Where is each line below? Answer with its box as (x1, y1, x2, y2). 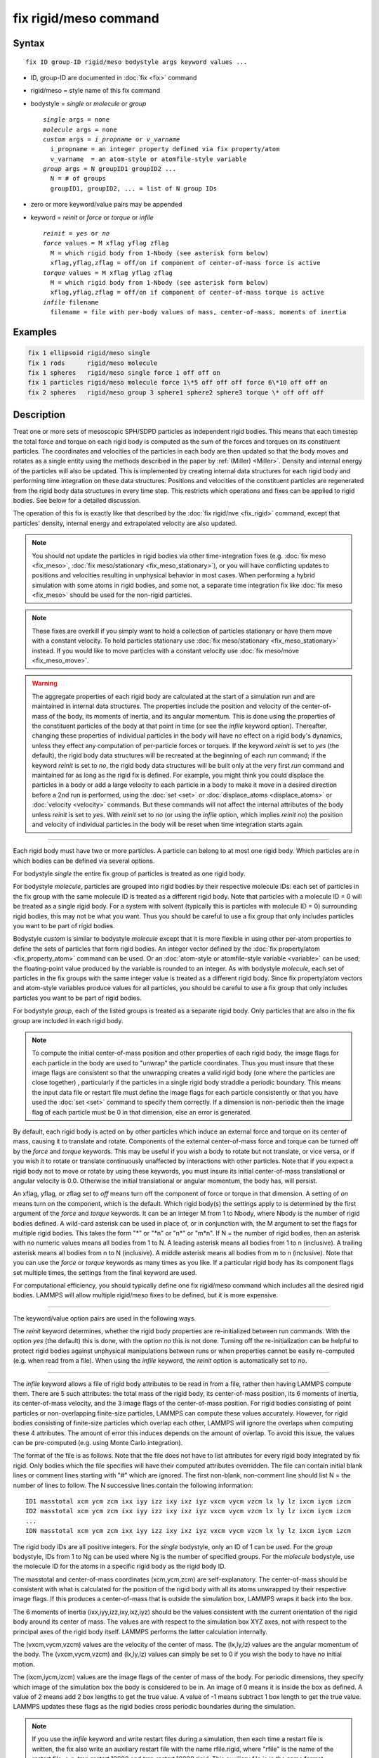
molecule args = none (43, 125, 117, 134)
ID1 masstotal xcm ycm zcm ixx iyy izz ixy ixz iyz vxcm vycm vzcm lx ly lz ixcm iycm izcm (25, 1497, 351, 1505)
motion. (13, 1660, 35, 1668)
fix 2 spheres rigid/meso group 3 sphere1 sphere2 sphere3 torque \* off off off (27, 388, 324, 397)
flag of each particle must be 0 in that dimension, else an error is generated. (32, 1108, 252, 1116)
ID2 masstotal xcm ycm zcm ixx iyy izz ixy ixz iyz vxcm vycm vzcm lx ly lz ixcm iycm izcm (25, 1507, 351, 1515)
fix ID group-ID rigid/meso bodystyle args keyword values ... (25, 58, 248, 66)
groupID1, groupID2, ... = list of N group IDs (50, 184, 218, 193)
